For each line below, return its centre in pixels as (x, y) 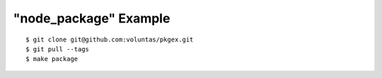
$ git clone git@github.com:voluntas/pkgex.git (110, 39)
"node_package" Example (92, 18)
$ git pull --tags (58, 49)
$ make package (52, 59)
